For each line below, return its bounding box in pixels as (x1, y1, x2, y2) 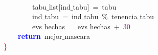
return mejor (18, 31, 62, 41)
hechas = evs (44, 21, 87, 31)
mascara (64, 31, 91, 41)
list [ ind (49, 1, 71, 12)
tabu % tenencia (84, 11, 138, 22)
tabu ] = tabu (73, 1, 117, 12)
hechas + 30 (89, 21, 130, 31)
